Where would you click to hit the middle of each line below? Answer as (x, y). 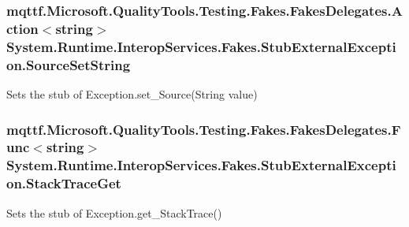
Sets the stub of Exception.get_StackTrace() (114, 212)
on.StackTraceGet (64, 183)
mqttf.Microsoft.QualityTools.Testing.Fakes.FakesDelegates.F (204, 129)
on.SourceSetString (69, 64)
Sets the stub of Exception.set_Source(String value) (132, 93)
